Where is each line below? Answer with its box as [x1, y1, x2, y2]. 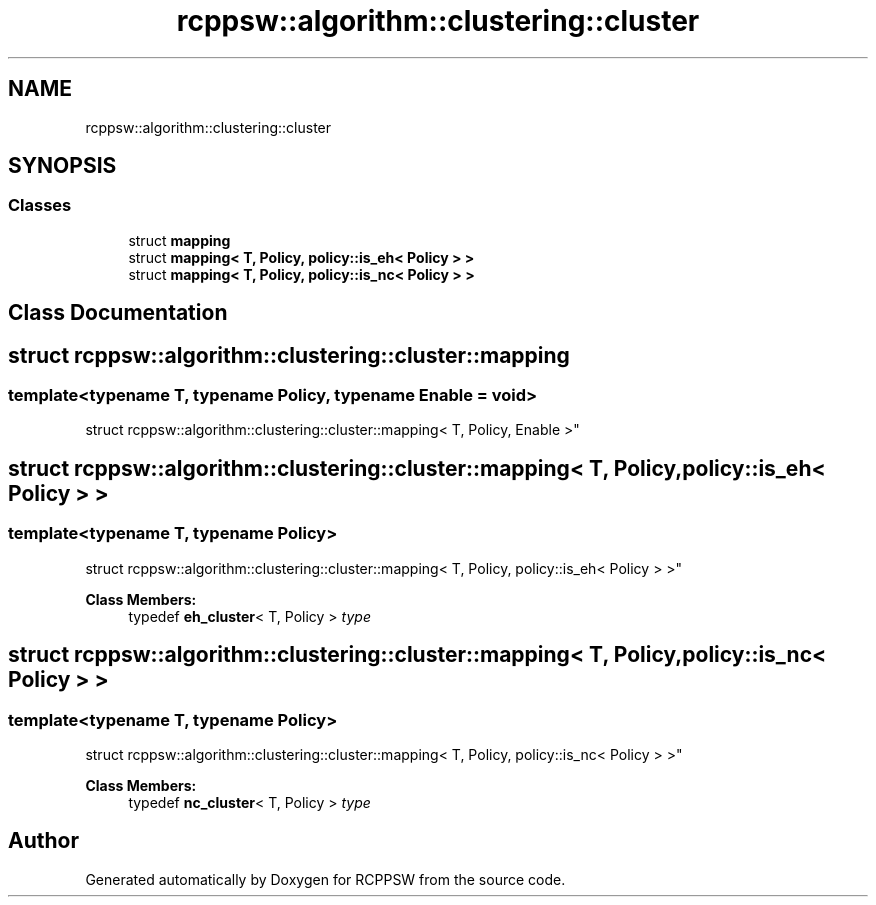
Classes [8, 195, 72, 216]
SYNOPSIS [8, 153, 117, 179]
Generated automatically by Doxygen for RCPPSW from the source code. [85, 870, 566, 888]
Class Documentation [8, 300, 228, 326]
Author [8, 828, 79, 854]
